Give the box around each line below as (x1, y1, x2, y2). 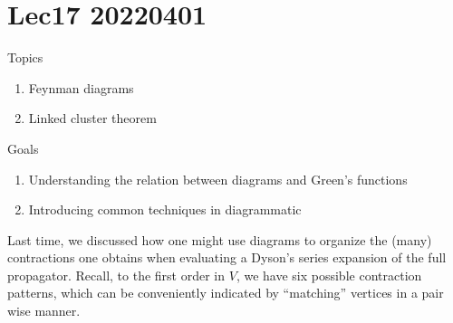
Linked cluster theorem (28, 109, 157, 128)
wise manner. (7, 301, 81, 320)
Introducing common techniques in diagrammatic (28, 200, 302, 219)
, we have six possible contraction (236, 265, 422, 284)
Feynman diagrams (28, 78, 134, 97)
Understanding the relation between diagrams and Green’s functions (28, 169, 408, 188)
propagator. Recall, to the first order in (7, 265, 226, 284)
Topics (7, 48, 43, 67)
